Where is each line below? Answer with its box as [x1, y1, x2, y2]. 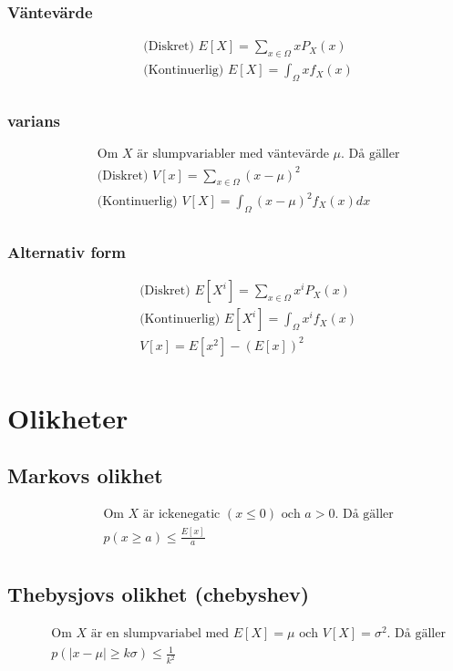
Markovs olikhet [7, 461, 163, 490]
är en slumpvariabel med [90, 626, 230, 640]
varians [7, 108, 61, 131]
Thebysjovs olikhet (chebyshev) [7, 579, 310, 607]
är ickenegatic [142, 508, 221, 521]
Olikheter [7, 398, 129, 436]
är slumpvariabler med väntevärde [137, 148, 329, 161]
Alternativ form [7, 240, 127, 263]
